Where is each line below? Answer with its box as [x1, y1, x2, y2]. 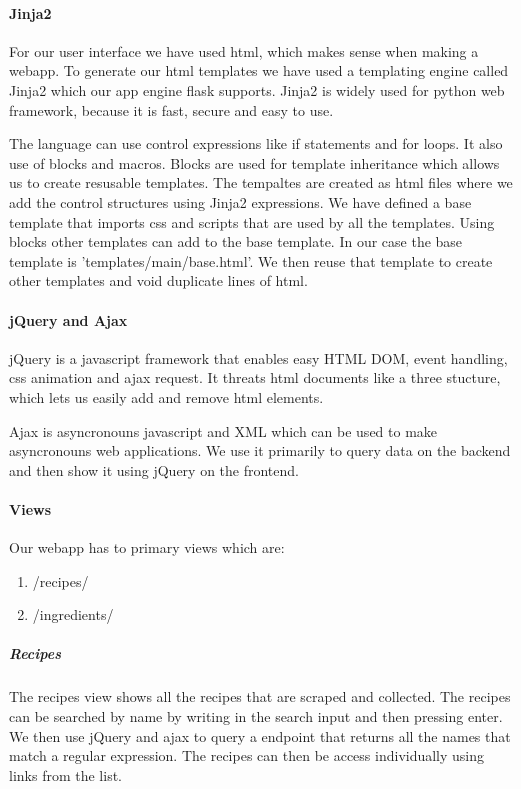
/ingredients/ [32, 604, 114, 625]
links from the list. [9, 764, 122, 785]
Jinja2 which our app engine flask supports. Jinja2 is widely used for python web [9, 79, 505, 100]
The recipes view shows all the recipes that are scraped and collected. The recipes [9, 686, 511, 707]
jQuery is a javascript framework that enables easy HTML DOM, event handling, [9, 347, 508, 368]
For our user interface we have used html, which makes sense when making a [9, 40, 479, 61]
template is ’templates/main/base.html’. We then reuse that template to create [9, 250, 493, 271]
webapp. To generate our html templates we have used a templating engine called [9, 60, 509, 81]
